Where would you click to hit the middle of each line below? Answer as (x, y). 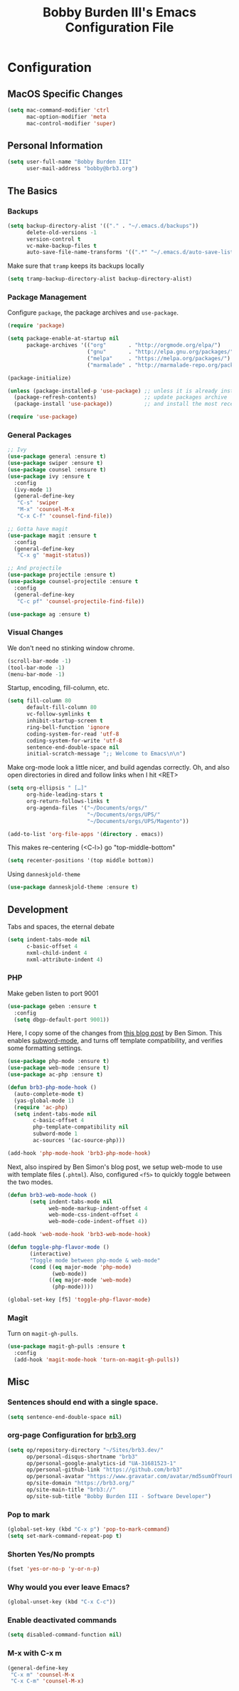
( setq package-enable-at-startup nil (63, 339)
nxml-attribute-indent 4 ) (64, 959)
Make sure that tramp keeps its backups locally (76, 266)
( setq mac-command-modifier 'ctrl (59, 110)
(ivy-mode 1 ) (33, 489)
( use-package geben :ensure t (52, 1006)
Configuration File (119, 27)
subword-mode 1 (55, 1134)
